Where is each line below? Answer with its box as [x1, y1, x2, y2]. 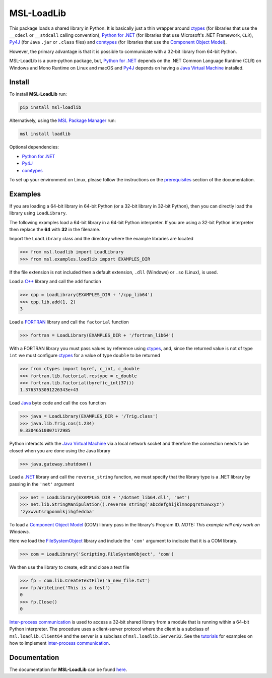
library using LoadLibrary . [9, 210, 67, 216]
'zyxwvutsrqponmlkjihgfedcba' [20, 509, 95, 514]
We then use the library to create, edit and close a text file [9, 564, 129, 570]
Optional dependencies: [9, 144, 59, 150]
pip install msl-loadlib [20, 105, 82, 110]
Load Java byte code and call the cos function [9, 400, 106, 406]
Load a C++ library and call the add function [9, 279, 102, 285]
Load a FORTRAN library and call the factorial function [9, 319, 129, 325]
